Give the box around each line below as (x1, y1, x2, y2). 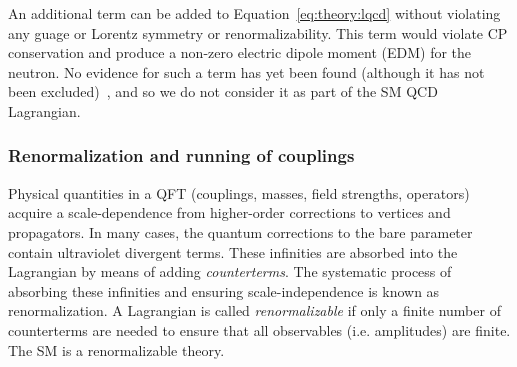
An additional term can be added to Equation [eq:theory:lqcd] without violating (8, 3, 501, 23)
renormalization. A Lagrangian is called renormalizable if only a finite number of (8, 300, 501, 321)
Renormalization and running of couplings (8, 143, 355, 168)
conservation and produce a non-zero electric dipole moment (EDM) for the (8, 42, 472, 63)
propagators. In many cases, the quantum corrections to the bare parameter (8, 221, 473, 242)
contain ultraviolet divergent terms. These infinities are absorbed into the (8, 241, 458, 262)
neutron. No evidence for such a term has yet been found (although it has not (8, 61, 485, 82)
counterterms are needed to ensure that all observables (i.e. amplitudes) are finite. (8, 319, 511, 340)
